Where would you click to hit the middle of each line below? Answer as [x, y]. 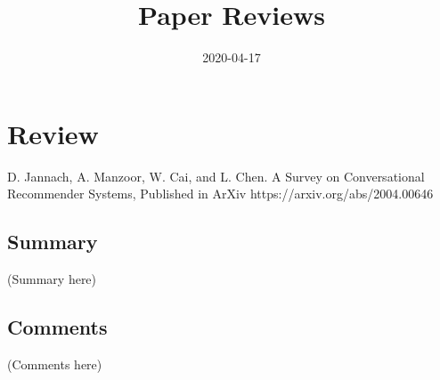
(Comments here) [55, 364]
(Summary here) [52, 279]
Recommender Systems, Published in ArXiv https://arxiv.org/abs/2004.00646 [220, 194]
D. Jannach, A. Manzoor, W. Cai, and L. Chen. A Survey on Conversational [216, 176]
